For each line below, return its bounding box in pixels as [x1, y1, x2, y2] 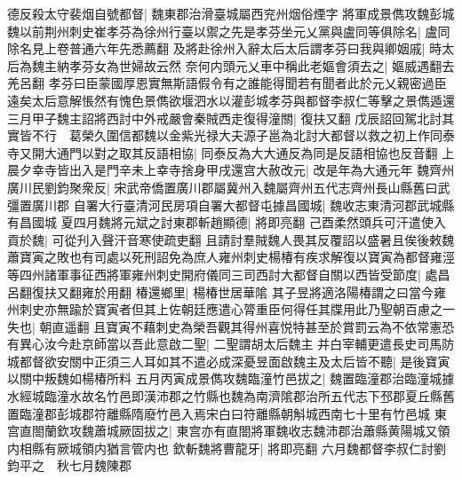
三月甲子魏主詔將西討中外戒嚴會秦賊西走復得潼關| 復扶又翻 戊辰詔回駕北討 [7, 108, 442, 127]
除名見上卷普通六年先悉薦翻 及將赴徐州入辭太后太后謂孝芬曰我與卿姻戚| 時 [7, 39, 442, 58]
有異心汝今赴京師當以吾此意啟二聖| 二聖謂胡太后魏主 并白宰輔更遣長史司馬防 [7, 334, 455, 353]
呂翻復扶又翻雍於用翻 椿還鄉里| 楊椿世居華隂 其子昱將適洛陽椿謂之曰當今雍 [7, 282, 446, 301]
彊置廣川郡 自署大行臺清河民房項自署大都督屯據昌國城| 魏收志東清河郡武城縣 [7, 195, 455, 214]
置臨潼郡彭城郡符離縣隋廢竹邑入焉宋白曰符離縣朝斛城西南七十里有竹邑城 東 [7, 404, 447, 422]
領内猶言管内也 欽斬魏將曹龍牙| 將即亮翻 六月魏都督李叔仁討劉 [81, 438, 446, 457]
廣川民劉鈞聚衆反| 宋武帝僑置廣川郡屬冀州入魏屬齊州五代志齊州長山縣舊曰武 [7, 177, 450, 196]
